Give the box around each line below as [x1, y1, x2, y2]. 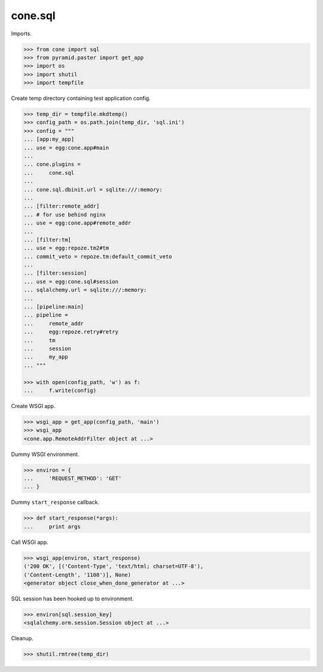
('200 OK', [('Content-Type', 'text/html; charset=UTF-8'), [23, 563, 204, 570]
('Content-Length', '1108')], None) [23, 571, 132, 578]
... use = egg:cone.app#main [23, 144, 109, 151]
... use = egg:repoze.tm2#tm [23, 245, 109, 251]
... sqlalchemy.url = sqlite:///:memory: [23, 287, 147, 293]
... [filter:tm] [23, 236, 72, 243]
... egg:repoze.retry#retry [23, 329, 119, 335]
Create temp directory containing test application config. [11, 95, 151, 102]
